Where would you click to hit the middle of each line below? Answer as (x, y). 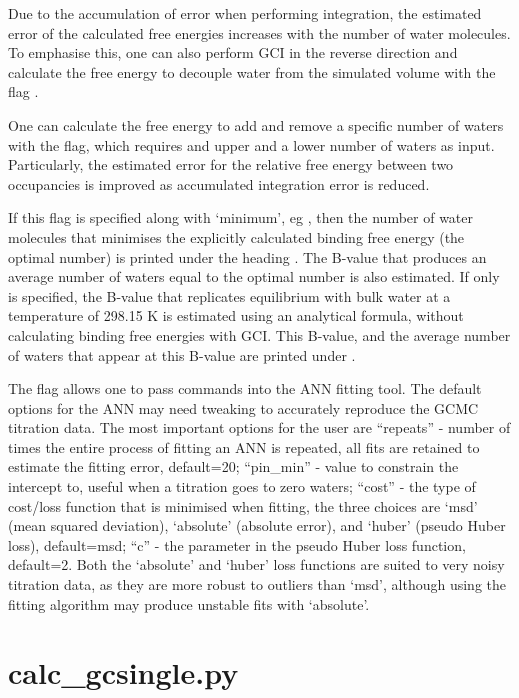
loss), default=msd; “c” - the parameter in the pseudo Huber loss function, (237, 544)
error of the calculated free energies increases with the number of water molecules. (259, 32)
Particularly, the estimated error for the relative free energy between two (231, 164)
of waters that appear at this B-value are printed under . (182, 354)
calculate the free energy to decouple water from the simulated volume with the (252, 71)
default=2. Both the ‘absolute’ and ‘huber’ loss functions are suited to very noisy (256, 564)
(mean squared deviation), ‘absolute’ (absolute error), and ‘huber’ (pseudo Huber (257, 525)
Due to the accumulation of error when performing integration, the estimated (245, 13)
